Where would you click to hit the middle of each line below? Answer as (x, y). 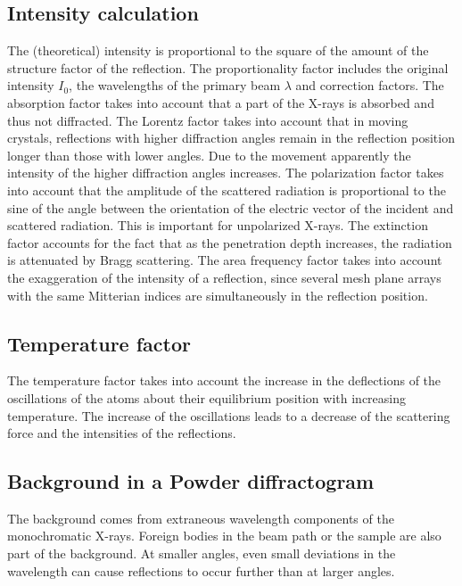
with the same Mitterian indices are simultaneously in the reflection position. (218, 295)
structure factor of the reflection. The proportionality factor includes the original (228, 67)
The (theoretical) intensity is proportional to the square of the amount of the (218, 50)
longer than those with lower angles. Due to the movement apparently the (209, 155)
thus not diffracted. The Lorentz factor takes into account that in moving (208, 120)
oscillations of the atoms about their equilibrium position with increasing (206, 397)
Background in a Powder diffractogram (191, 481)
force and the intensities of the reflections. (122, 433)
